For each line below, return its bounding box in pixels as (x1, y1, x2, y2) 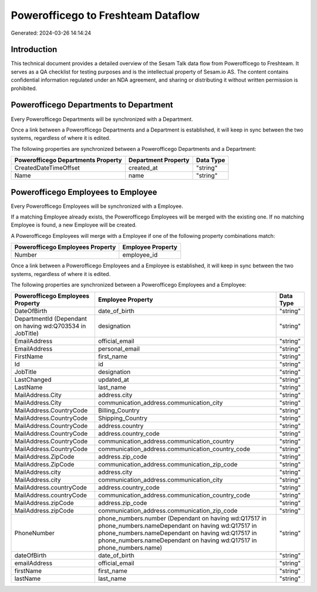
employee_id (122, 251, 158, 259)
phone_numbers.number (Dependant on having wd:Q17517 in (97, 514, 267, 523)
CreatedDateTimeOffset (14, 164, 80, 172)
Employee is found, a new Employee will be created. (11, 221, 137, 228)
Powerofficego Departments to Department (11, 100, 173, 110)
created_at (128, 164, 158, 172)
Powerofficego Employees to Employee (11, 187, 158, 197)
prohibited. (11, 85, 38, 92)
